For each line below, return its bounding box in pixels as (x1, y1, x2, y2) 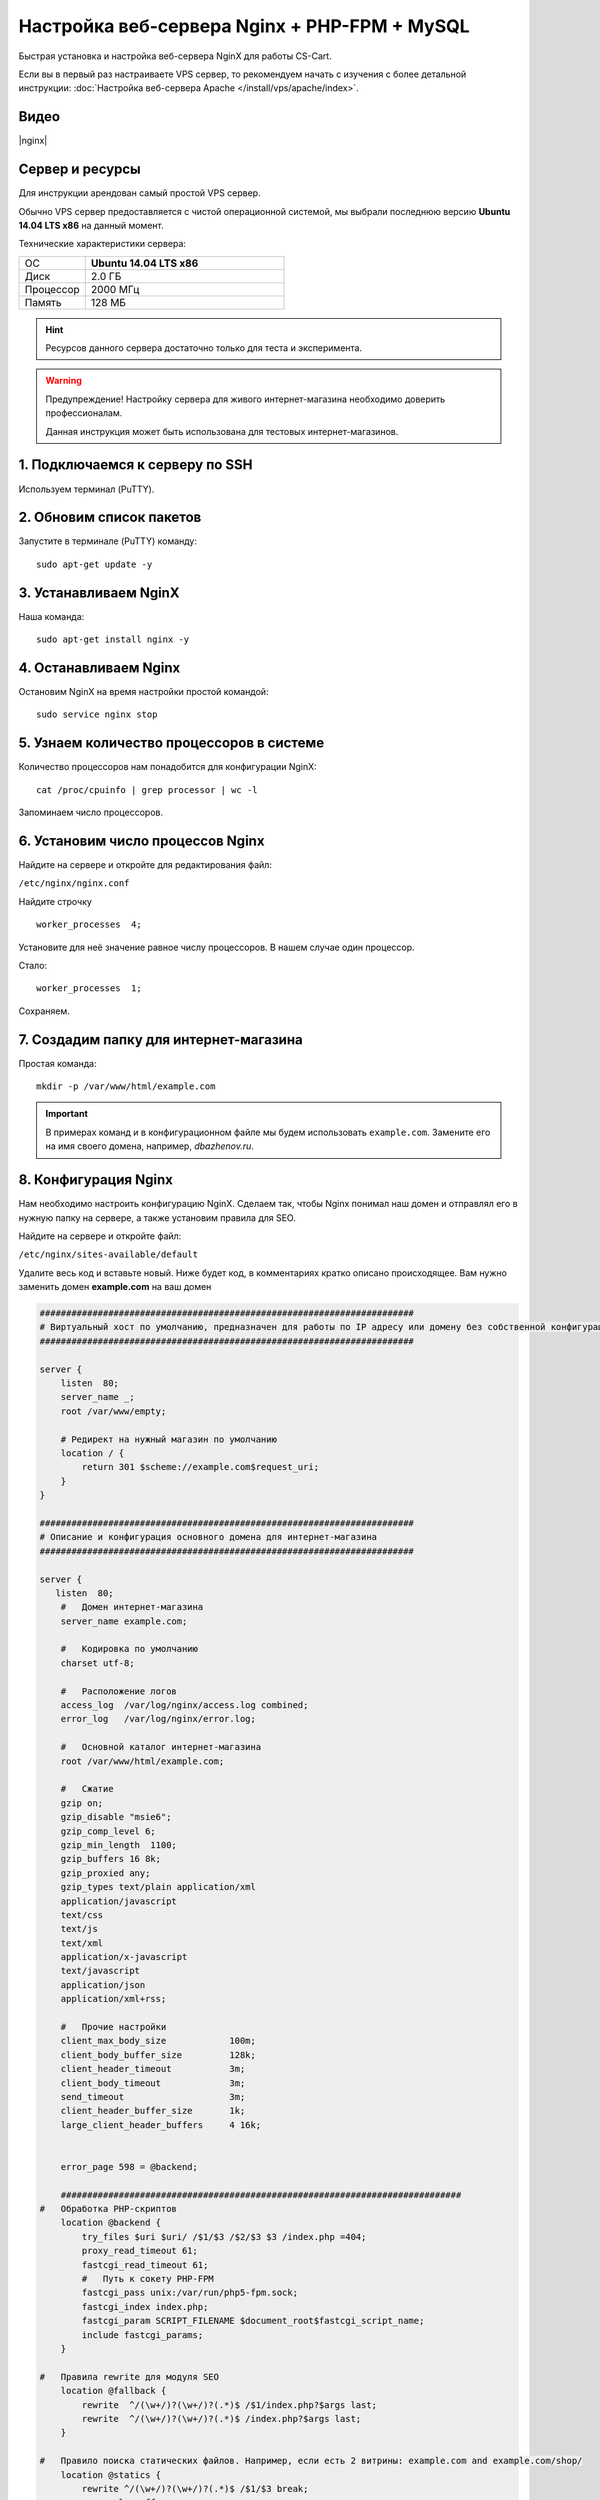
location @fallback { (60, 2385, 167, 2397)
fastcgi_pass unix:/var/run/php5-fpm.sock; (81, 2287, 299, 2299)
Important (45, 1108, 89, 1120)
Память (24, 295, 62, 309)
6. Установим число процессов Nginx (18, 832, 265, 849)
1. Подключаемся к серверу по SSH (18, 456, 253, 474)
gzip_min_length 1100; (60, 1839, 177, 1850)
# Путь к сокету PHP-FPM (81, 2273, 214, 2285)
